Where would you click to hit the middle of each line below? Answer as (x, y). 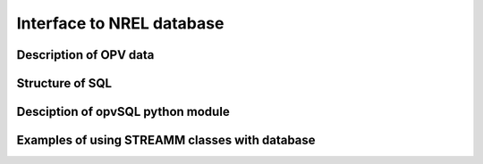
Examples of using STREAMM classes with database (166, 140)
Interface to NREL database (120, 23)
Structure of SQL (64, 83)
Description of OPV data (85, 55)
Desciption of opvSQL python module (123, 112)
